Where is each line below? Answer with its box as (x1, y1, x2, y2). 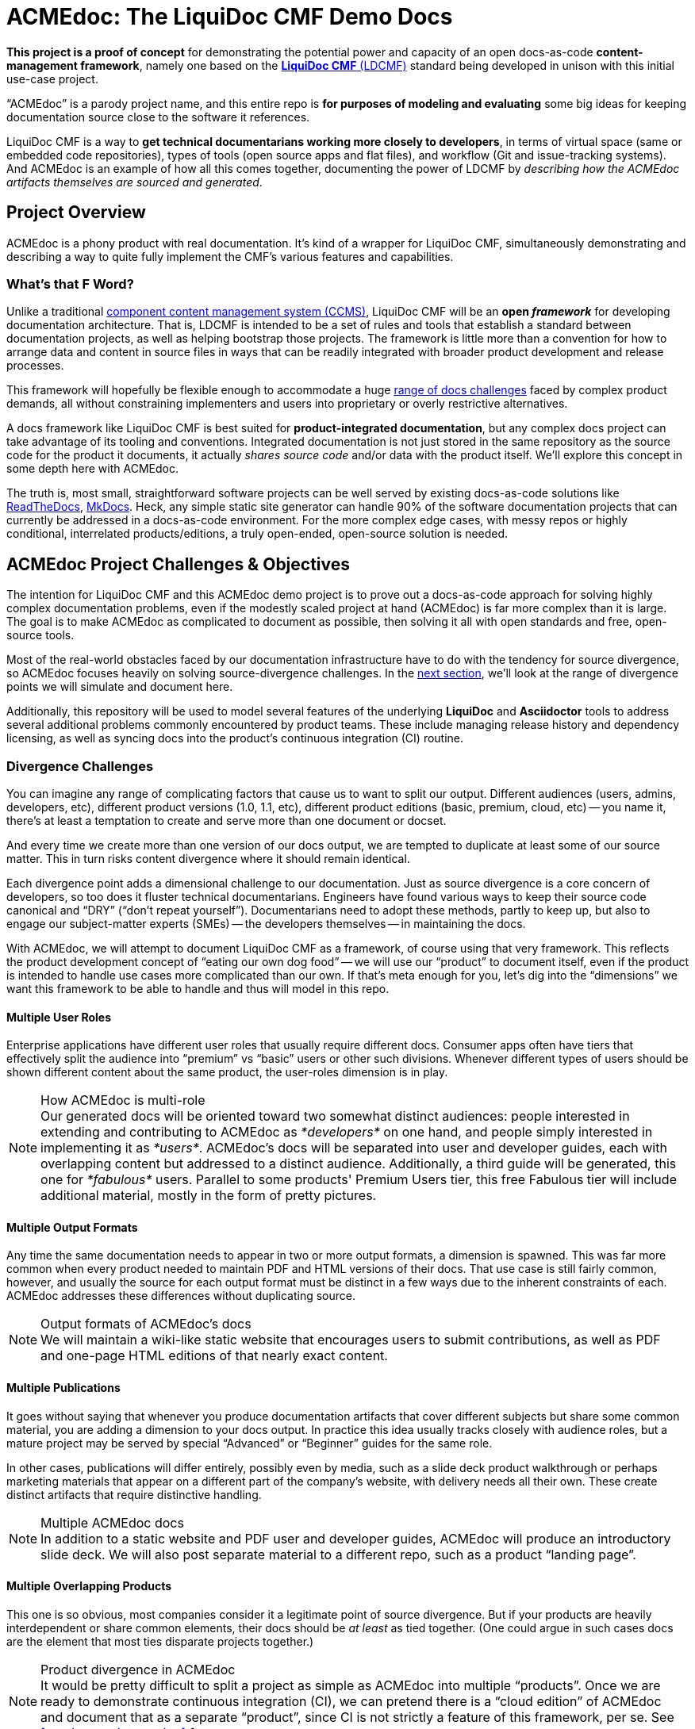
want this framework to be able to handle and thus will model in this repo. (6, 981, 390, 995)
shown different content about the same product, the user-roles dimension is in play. (6, 1065, 448, 1079)
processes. (6, 358, 64, 373)
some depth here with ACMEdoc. (6, 462, 179, 476)
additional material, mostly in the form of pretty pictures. (40, 1187, 377, 1204)
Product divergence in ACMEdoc (40, 1661, 236, 1677)
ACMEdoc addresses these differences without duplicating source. (6, 1289, 356, 1303)
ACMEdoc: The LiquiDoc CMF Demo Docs (6, 3, 453, 30)
